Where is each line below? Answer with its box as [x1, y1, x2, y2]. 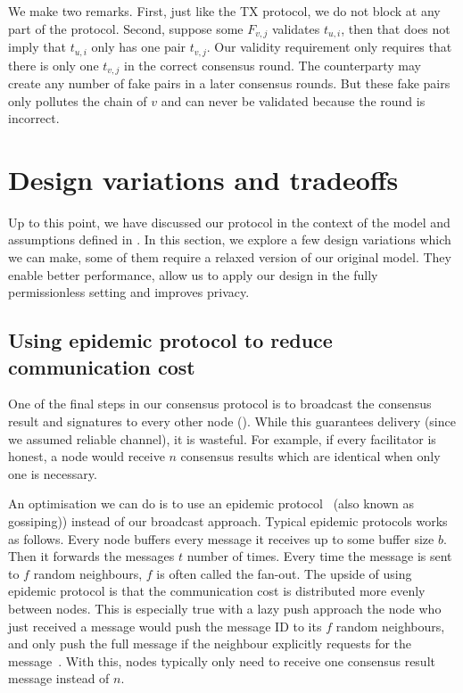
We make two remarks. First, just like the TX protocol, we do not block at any [8, 2, 441, 20]
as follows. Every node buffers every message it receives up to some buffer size [8, 529, 434, 548]
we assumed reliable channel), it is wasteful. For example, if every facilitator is [8, 429, 436, 448]
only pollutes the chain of [8, 91, 147, 110]
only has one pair [91, 37, 186, 56]
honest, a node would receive [8, 447, 165, 466]
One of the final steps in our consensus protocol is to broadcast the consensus [8, 394, 432, 413]
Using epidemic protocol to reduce [8, 326, 333, 354]
